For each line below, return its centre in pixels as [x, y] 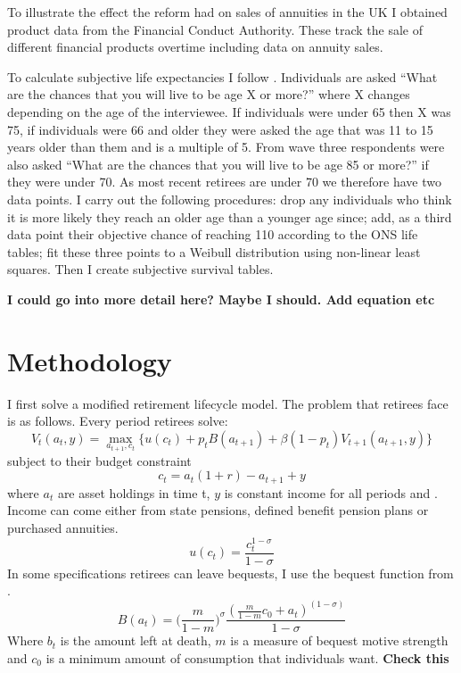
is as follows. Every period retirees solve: [118, 421]
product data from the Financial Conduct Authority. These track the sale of [215, 29]
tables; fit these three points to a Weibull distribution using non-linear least [214, 251]
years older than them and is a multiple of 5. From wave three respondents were [226, 147]
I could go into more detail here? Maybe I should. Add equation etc [221, 299]
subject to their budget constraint [99, 460]
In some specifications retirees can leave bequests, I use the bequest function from [230, 573]
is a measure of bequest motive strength [339, 640]
